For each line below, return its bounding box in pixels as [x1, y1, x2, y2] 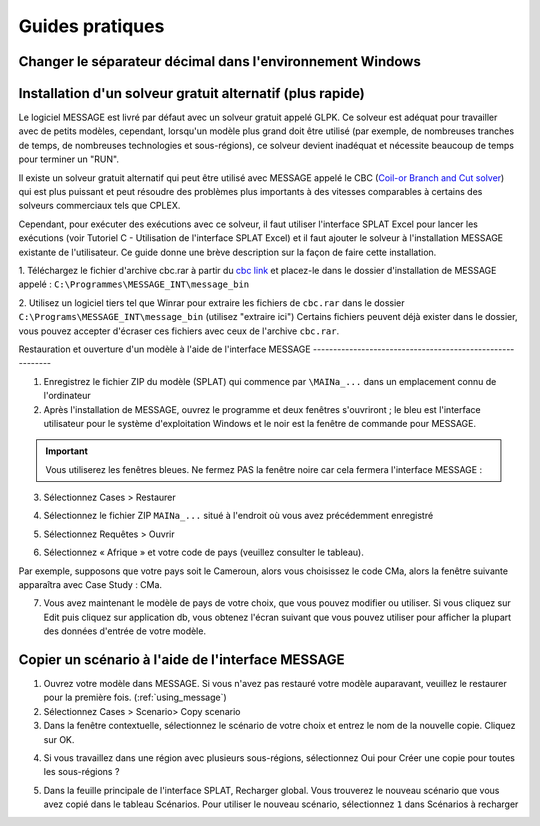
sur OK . [43, 733, 75, 745]
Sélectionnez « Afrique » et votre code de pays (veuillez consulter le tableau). [43, 546, 364, 559]
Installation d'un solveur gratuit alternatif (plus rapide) [18, 85, 365, 102]
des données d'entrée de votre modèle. [43, 625, 207, 637]
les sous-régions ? [43, 766, 120, 778]
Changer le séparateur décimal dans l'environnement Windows [18, 53, 422, 70]
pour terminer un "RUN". [18, 153, 120, 165]
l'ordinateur [43, 390, 92, 402]
